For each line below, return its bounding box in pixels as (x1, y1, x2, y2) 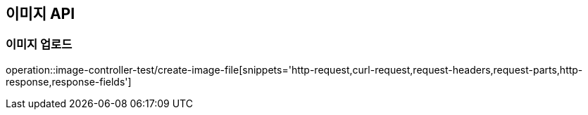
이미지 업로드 (6, 37, 73, 52)
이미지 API (6, 5, 75, 22)
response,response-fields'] (6, 75, 132, 88)
